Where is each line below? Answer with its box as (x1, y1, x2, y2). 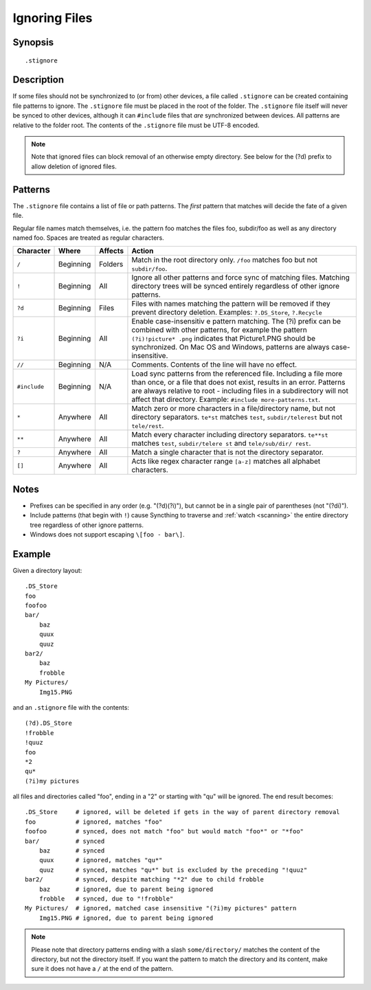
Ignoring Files (12, 10, 93, 25)
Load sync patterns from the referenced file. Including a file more (131, 369, 343, 379)
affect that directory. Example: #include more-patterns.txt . (131, 395, 321, 405)
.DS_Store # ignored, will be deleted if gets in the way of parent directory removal (25, 808, 340, 816)
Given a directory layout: (12, 566, 82, 574)
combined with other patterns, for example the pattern (131, 325, 307, 335)
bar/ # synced (25, 837, 105, 845)
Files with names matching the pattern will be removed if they (131, 299, 330, 308)
